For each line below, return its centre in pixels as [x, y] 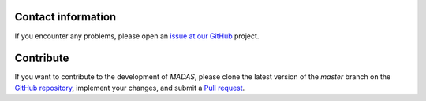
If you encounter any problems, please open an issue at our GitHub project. [137, 36]
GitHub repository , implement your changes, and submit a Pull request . [130, 88]
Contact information [65, 17]
